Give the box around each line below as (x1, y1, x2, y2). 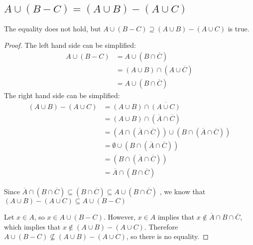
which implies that (4, 221, 61, 232)
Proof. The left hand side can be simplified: (4, 40, 136, 50)
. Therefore (144, 221, 178, 232)
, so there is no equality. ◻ (126, 231, 209, 242)
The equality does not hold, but (4, 23, 101, 33)
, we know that (159, 186, 206, 197)
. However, (103, 212, 136, 222)
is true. (228, 23, 250, 33)
